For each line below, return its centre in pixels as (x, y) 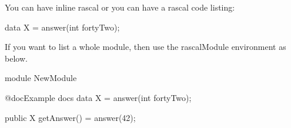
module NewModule (41, 78)
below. (16, 58)
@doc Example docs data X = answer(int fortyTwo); (98, 97)
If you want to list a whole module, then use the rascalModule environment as (145, 47)
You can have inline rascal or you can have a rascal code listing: (120, 7)
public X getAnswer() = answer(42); (70, 117)
